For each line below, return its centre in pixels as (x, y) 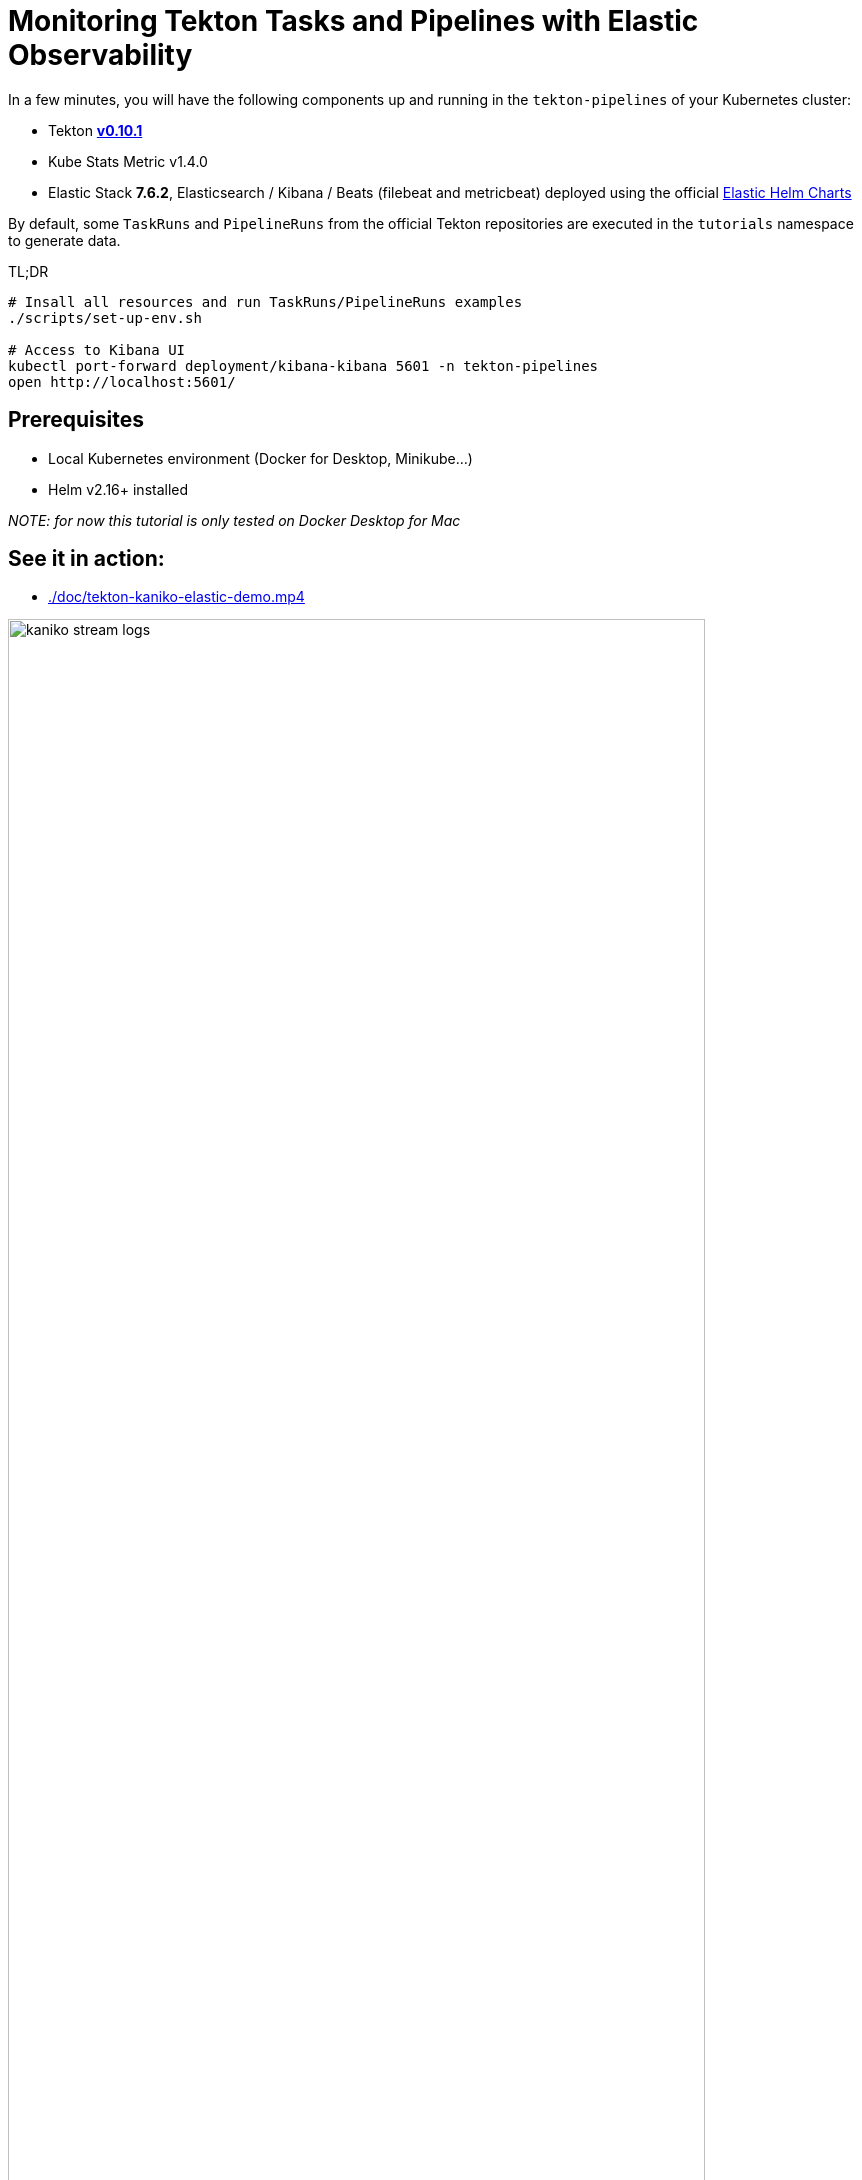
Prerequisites (76, 420)
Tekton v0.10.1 (95, 130)
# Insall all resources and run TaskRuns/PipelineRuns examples (265, 301)
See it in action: (86, 559)
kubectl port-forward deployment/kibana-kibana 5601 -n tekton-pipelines (303, 365)
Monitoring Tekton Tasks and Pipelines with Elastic (353, 21)
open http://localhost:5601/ (122, 381)
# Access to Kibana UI (97, 349)
